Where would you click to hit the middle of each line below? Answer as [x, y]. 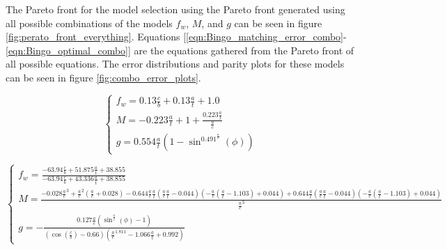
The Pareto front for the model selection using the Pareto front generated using [175, 9]
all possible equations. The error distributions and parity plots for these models [175, 64]
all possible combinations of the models [89, 23]
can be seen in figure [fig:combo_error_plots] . [103, 77]
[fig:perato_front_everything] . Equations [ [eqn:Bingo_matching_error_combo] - [176, 37]
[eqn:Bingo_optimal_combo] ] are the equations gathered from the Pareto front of [180, 50]
